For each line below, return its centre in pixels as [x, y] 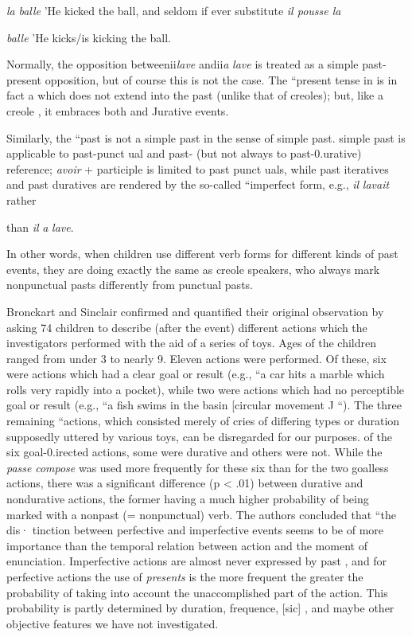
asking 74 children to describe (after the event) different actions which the [187, 327]
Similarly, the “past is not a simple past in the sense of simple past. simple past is [206, 137]
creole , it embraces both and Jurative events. [118, 110]
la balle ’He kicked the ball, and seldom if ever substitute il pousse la [174, 10]
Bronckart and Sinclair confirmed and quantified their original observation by [195, 311]
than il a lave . [40, 227]
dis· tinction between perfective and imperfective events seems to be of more [195, 530]
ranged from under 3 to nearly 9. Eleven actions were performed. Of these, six [196, 358]
